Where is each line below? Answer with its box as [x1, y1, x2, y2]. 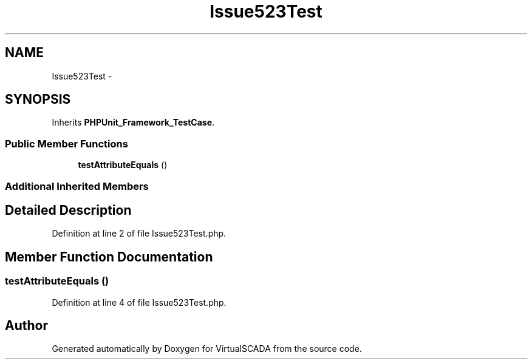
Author [5, 318, 48, 334]
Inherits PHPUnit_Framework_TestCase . [52, 117, 215, 128]
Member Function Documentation [5, 249, 213, 265]
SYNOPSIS [5, 92, 71, 107]
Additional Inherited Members [5, 180, 149, 192]
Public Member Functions [5, 137, 128, 150]
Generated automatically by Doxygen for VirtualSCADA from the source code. [52, 343, 362, 354]
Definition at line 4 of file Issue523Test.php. [52, 297, 227, 308]
